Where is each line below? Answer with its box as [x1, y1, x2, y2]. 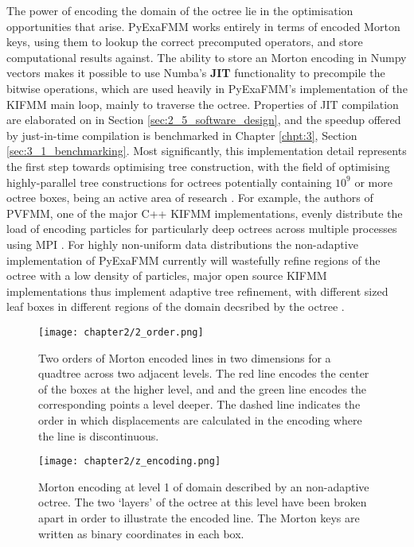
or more [354, 173, 393, 190]
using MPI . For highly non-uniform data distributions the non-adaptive [6, 235, 358, 252]
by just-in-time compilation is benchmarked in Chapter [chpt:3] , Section [6, 126, 357, 143]
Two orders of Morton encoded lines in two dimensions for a [38, 349, 331, 366]
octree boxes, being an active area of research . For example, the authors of [6, 189, 373, 206]
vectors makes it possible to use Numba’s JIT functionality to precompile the [6, 64, 385, 81]
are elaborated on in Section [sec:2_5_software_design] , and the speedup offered [6, 111, 401, 128]
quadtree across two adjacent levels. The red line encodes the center [38, 365, 369, 382]
